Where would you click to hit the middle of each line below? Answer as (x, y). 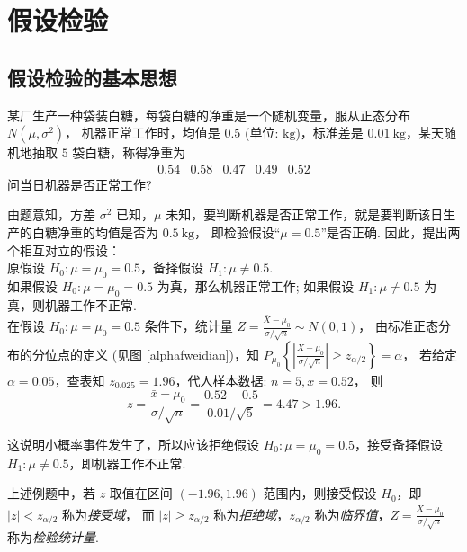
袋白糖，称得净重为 (129, 152)
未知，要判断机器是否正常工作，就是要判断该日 (305, 214)
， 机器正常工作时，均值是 (143, 133)
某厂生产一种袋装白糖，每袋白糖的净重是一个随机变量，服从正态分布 (209, 115)
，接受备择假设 (399, 445)
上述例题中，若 (51, 493)
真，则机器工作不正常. (72, 304)
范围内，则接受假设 (320, 493)
